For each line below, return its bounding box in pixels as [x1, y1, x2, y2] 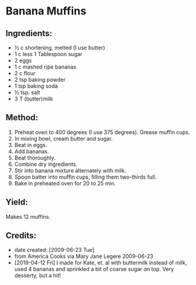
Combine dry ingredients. [14, 161, 78, 168]
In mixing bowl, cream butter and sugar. [14, 135, 113, 142]
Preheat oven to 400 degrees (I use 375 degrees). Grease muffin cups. [14, 128, 191, 136]
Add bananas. [14, 147, 49, 155]
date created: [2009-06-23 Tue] [14, 247, 94, 254]
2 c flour [14, 70, 35, 76]
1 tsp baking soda [14, 82, 58, 90]
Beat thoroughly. [14, 154, 56, 161]
